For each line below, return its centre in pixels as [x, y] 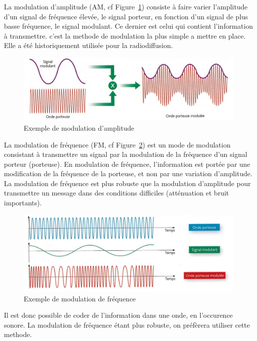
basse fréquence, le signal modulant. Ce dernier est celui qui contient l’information [128, 26]
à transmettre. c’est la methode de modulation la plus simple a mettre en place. [125, 35]
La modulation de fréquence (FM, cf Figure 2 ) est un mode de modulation [117, 144]
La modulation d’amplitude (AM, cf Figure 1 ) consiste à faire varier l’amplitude [126, 6]
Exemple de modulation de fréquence [80, 298]
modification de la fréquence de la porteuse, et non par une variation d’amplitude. [128, 173]
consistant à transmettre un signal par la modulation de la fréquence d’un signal [126, 154]
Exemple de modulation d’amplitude [79, 127]
